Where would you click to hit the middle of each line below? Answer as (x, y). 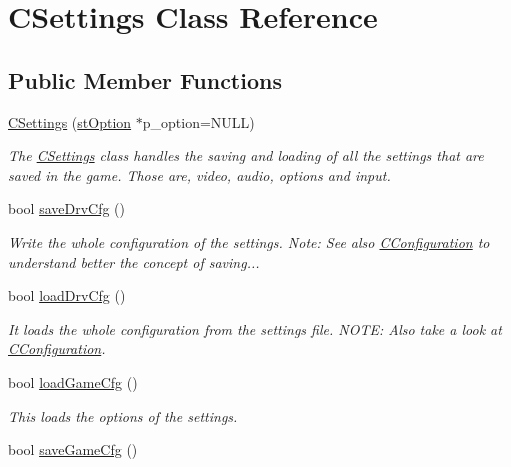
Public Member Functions (145, 79)
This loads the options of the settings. (123, 415)
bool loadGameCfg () (73, 381)
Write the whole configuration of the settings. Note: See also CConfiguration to (249, 241)
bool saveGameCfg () (73, 449)
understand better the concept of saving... (134, 261)
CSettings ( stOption (70, 121)
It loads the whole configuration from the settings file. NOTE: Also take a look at (255, 328)
